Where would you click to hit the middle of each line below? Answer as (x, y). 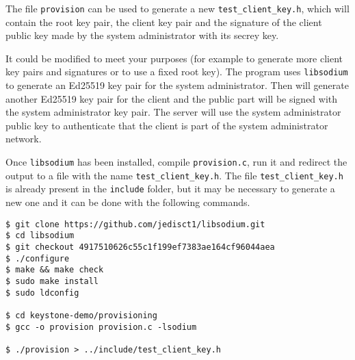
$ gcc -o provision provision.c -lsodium (101, 327)
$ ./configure (38, 258)
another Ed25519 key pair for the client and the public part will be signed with (172, 98)
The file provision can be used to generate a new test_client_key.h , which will (177, 8)
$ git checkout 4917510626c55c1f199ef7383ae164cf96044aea (140, 247)
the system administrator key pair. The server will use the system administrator (173, 112)
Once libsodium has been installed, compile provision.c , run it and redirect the (176, 162)
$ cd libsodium (40, 236)
